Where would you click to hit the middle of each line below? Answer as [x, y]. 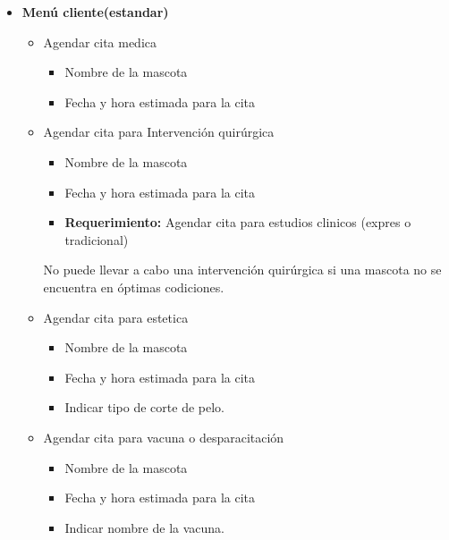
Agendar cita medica [100, 42]
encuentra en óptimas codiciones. [134, 287]
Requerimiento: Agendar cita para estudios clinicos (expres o [238, 222]
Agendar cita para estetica [116, 317]
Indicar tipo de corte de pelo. [144, 407]
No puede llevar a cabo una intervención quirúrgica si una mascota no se [242, 270]
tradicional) [97, 239]
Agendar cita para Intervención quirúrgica [159, 132]
